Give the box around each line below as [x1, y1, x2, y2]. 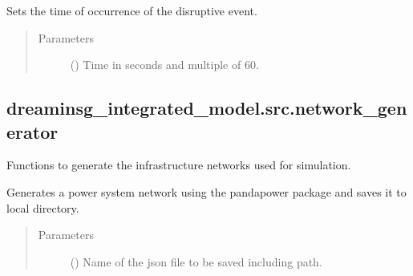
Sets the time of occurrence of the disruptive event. [6, 2, 257, 18]
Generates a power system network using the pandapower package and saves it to [6, 183, 407, 200]
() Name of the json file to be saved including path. [70, 253, 322, 270]
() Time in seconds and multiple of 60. [70, 56, 259, 73]
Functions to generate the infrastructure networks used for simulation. [6, 156, 351, 173]
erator [6, 119, 59, 144]
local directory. [6, 199, 79, 216]
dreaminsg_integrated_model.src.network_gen [6, 95, 407, 120]
